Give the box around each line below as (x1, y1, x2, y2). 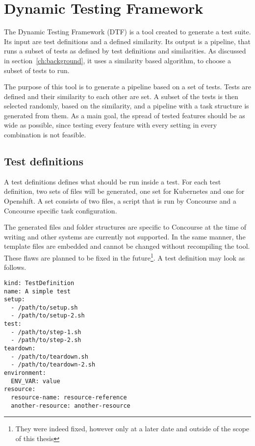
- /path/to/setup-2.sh (11, 312, 85, 319)
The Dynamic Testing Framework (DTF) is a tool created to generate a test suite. (4, 26, 251, 37)
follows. (4, 262, 26, 272)
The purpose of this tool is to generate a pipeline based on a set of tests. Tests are (4, 81, 251, 92)
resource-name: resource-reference (11, 394, 127, 401)
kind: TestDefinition (4, 279, 75, 287)
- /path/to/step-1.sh (11, 328, 81, 336)
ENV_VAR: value (11, 377, 60, 385)
